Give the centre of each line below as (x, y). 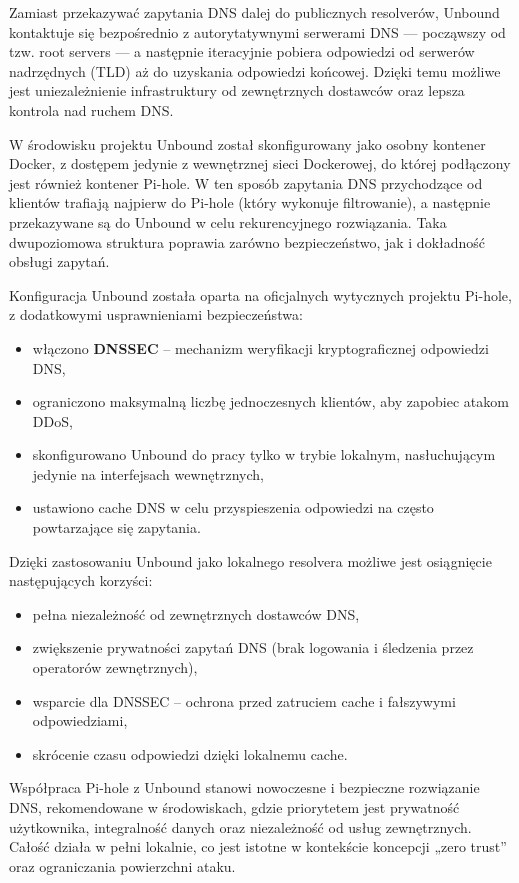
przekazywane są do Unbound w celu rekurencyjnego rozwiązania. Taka (228, 221)
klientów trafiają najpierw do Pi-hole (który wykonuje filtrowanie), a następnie (250, 202)
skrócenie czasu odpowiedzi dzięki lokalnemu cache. (190, 753)
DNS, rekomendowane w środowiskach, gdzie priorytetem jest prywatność (234, 807)
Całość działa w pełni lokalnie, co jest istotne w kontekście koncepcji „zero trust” (258, 846)
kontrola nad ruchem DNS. (91, 109)
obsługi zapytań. (59, 261)
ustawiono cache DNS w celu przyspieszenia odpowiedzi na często (233, 507)
